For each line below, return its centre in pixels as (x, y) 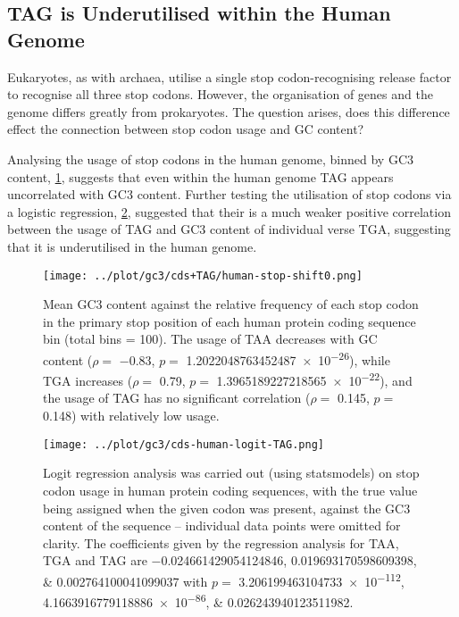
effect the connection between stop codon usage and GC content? (186, 129)
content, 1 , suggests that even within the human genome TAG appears (200, 176)
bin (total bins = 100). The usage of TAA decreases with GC (210, 339)
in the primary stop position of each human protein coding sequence (229, 321)
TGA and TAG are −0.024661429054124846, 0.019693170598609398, (230, 560)
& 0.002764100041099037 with (125, 581)
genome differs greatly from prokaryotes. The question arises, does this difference (229, 111)
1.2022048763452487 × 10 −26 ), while (288, 358)
